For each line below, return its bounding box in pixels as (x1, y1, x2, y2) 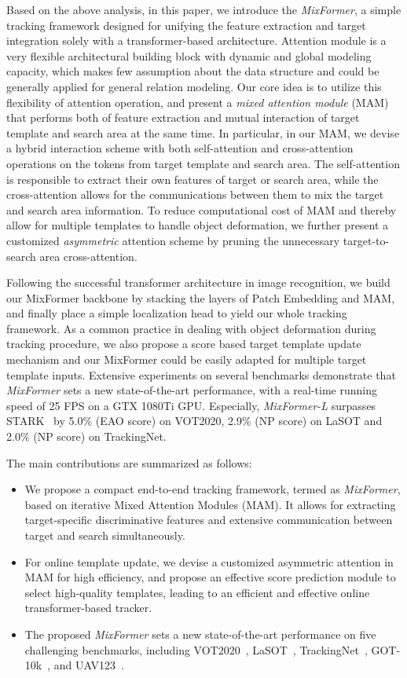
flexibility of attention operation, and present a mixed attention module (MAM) (6, 93, 389, 110)
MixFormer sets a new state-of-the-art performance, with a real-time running (6, 382, 377, 398)
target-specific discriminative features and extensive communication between (24, 511, 393, 528)
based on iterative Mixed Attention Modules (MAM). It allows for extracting (24, 496, 396, 512)
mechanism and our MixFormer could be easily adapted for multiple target (6, 351, 367, 368)
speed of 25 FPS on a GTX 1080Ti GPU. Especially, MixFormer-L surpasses (6, 397, 376, 413)
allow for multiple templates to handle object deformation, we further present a (6, 217, 389, 233)
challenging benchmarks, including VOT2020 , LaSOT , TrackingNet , (24, 641, 368, 658)
